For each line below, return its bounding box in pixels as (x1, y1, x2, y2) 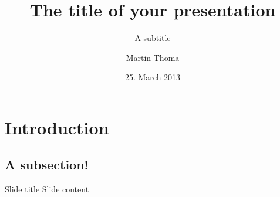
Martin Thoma (126, 51, 180, 63)
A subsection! (5, 155, 89, 174)
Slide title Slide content (5, 183, 89, 195)
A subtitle (134, 32, 171, 44)
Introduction (5, 115, 109, 139)
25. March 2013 (124, 71, 181, 83)
